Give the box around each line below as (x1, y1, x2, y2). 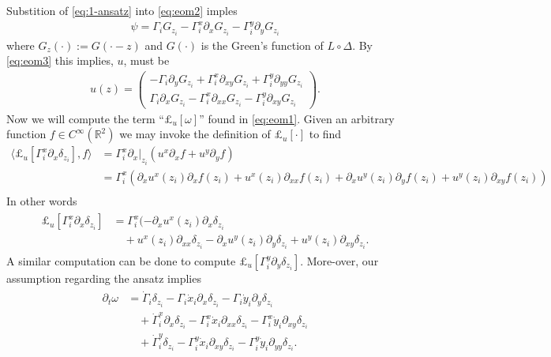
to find (309, 126, 342, 142)
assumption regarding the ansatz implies (6, 269, 201, 286)
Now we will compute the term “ (6, 110, 164, 126)
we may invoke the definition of (119, 126, 271, 142)
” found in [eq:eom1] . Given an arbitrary (199, 110, 395, 126)
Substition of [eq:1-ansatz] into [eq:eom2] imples (6, 2, 238, 18)
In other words (6, 192, 77, 209)
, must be (123, 52, 170, 69)
